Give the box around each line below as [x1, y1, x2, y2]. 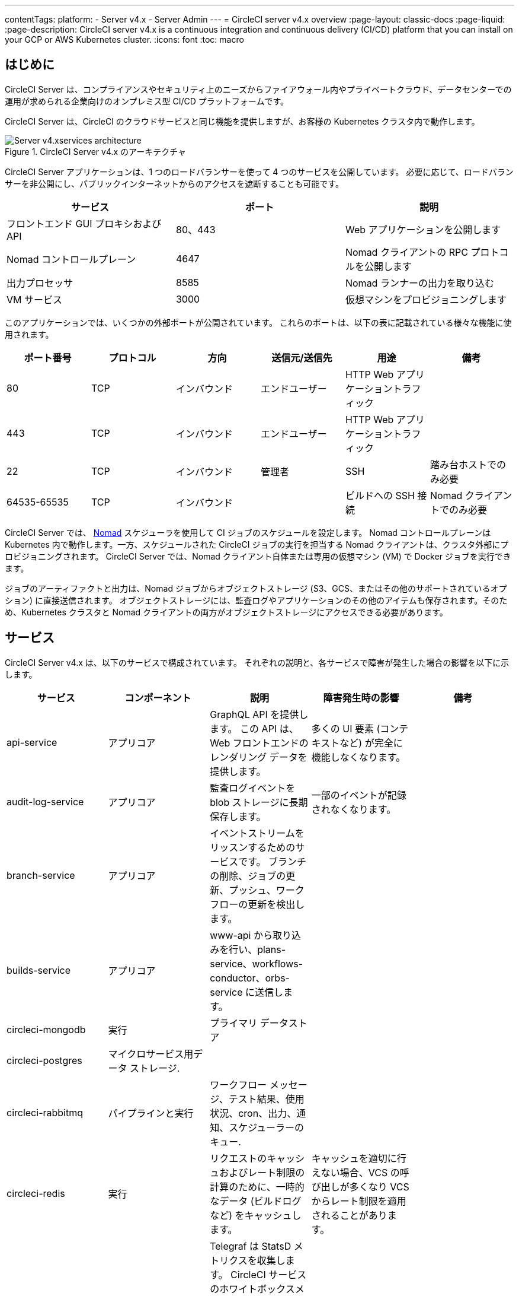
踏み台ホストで [430, 458, 496, 471]
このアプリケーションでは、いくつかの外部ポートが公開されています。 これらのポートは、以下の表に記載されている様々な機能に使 [5, 317, 512, 328]
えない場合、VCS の [311, 1166, 400, 1179]
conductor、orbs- [210, 971, 290, 984]
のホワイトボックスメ [210, 1282, 305, 1295]
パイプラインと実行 [108, 1107, 194, 1119]
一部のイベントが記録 [311, 789, 406, 801]
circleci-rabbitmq [7, 1106, 84, 1119]
